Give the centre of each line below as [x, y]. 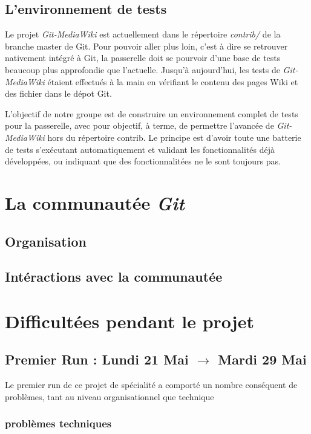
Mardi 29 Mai [262, 359]
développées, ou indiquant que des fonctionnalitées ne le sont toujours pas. [143, 161]
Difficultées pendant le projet [129, 321]
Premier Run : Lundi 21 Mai [97, 359]
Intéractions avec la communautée [114, 277]
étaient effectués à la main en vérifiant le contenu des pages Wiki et [173, 81]
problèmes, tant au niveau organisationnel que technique [110, 396]
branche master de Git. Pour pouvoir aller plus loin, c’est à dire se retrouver [146, 46]
